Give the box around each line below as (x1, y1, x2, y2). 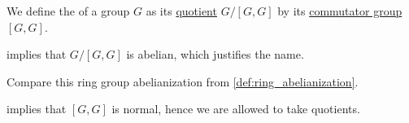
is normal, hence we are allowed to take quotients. (111, 100, 360, 117)
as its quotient (146, 2, 217, 19)
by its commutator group (277, 2, 402, 19)
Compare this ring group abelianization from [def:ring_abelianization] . (7, 72, 359, 90)
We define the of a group (7, 2, 130, 19)
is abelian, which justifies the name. (126, 46, 304, 63)
